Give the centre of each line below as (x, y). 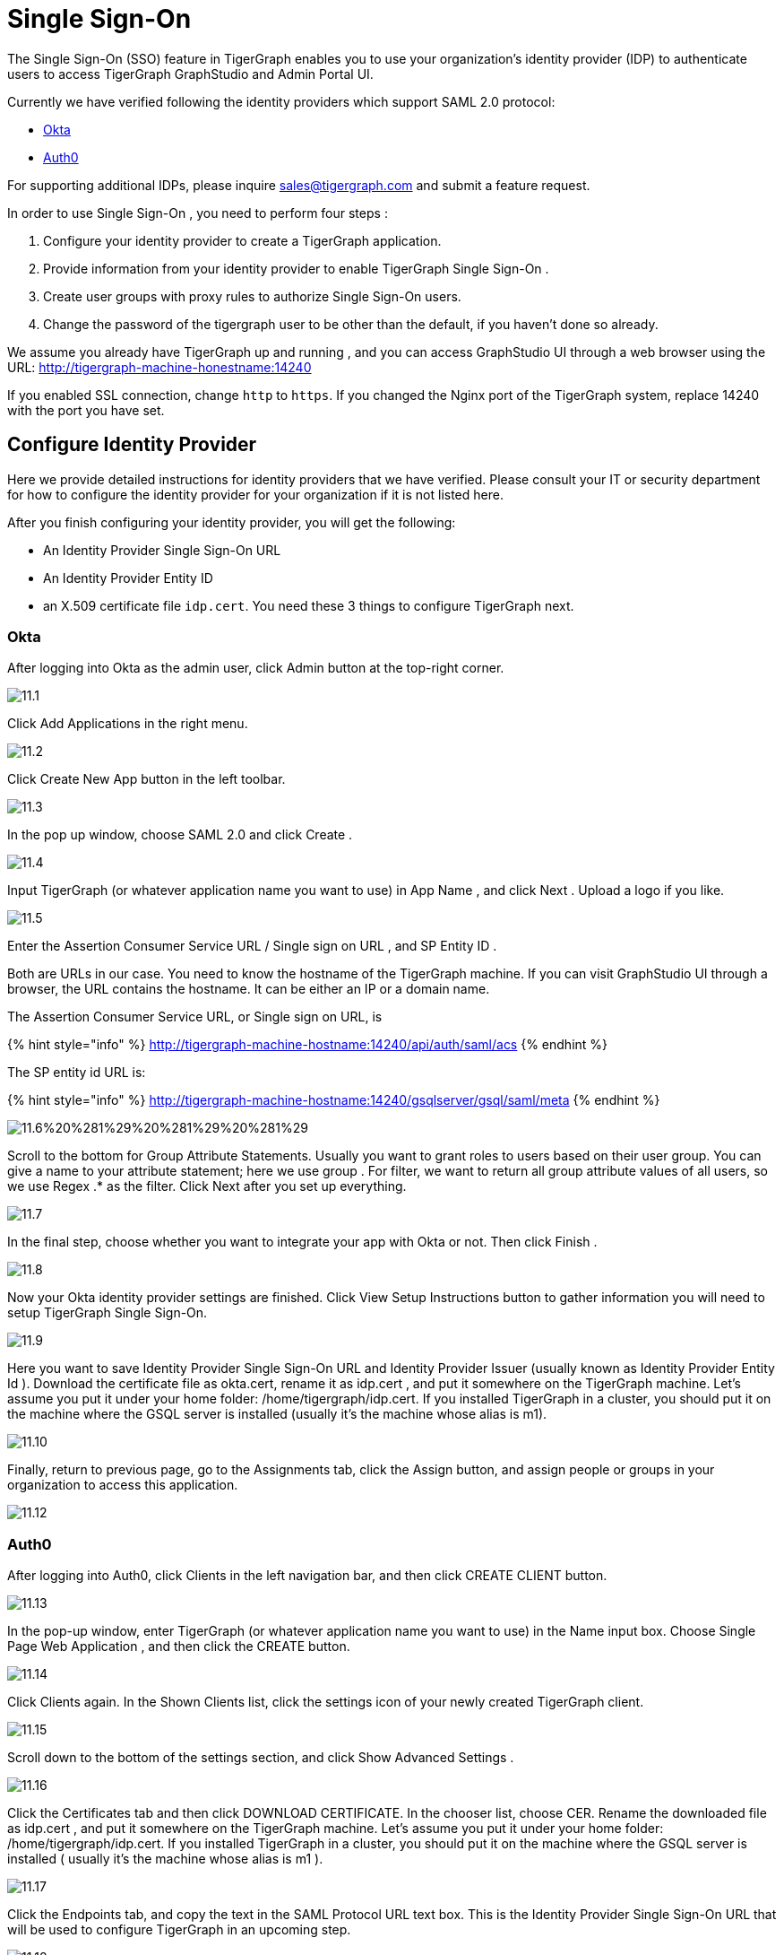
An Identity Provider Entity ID (128, 578)
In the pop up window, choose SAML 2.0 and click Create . (180, 835)
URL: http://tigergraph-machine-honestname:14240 (159, 367)
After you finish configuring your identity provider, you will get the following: (232, 522)
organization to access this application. (123, 1485)
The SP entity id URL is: (77, 1073)
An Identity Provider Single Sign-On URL (162, 550)
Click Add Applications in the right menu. (128, 724)
